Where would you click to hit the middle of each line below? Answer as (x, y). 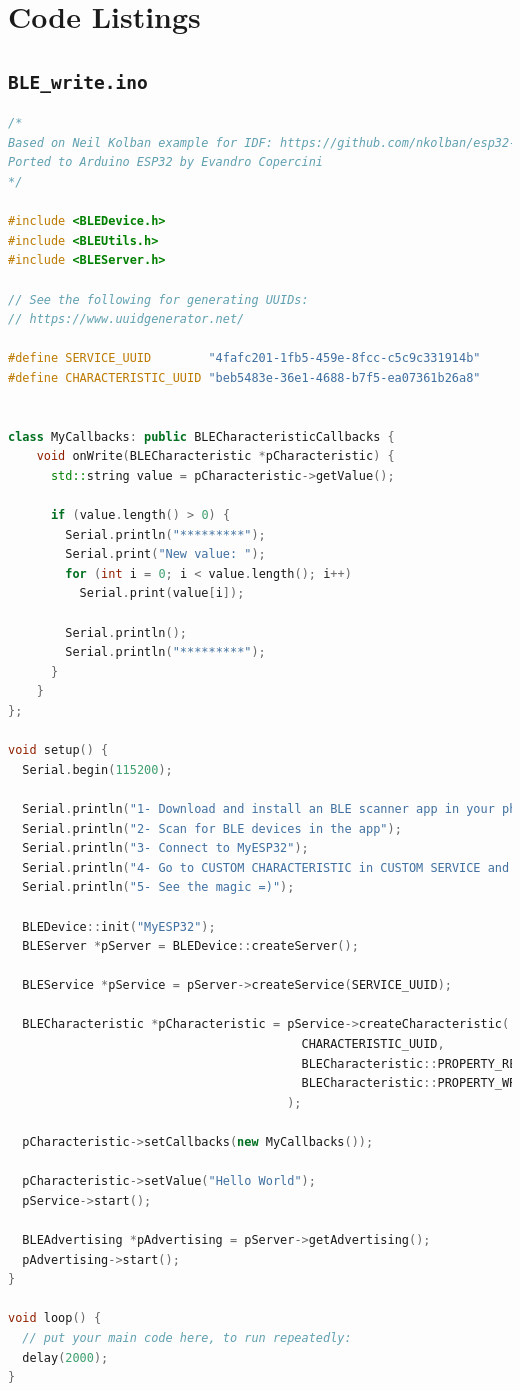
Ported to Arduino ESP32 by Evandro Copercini (165, 162)
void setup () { (58, 750)
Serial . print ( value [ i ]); (162, 593)
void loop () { (55, 1318)
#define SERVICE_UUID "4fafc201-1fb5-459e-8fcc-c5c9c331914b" (244, 358)
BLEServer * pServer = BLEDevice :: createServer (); (190, 946)
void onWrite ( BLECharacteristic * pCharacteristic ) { (215, 456)
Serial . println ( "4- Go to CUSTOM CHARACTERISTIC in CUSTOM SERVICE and (266, 867)
